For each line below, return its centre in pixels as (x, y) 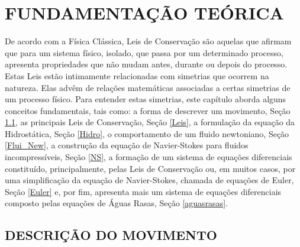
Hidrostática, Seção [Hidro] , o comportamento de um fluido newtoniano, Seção (147, 133)
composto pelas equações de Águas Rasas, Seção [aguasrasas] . (116, 203)
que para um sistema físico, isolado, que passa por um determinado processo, (144, 52)
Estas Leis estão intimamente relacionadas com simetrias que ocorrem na (137, 75)
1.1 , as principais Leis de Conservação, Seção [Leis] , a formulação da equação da (150, 122)
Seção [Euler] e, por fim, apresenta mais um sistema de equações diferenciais (143, 191)
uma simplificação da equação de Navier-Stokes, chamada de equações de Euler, (149, 180)
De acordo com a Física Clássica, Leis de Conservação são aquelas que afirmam (148, 41)
